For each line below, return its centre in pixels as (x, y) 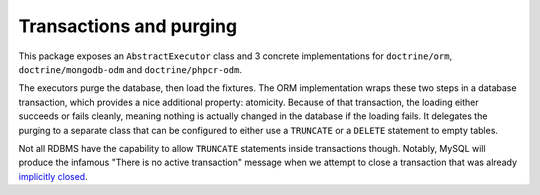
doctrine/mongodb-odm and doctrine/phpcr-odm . (130, 69)
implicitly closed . (53, 176)
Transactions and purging (128, 26)
